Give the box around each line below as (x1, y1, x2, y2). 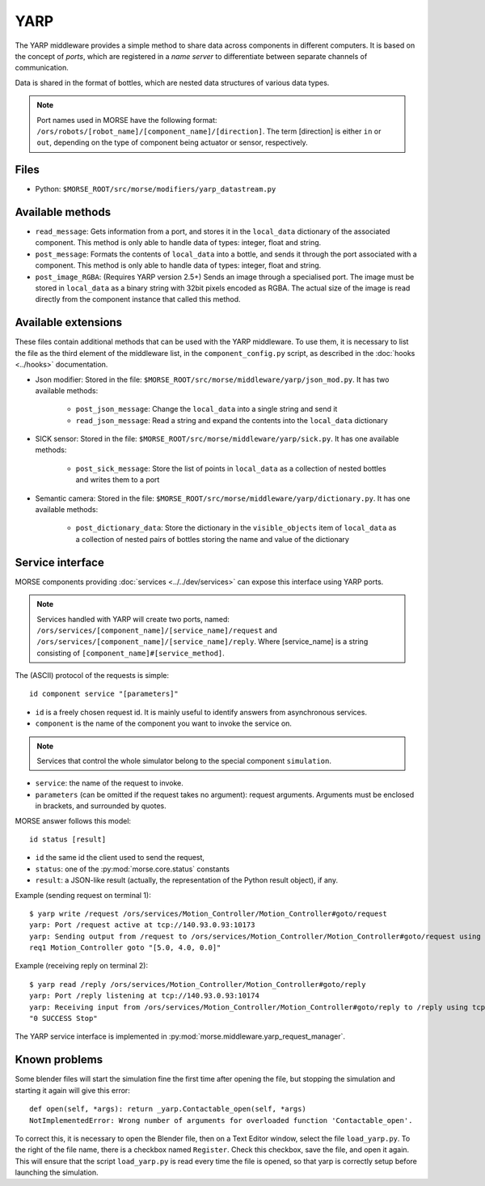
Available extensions (15, 316, 123, 329)
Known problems (15, 1053, 103, 1067)
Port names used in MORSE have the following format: (36, 115, 217, 125)
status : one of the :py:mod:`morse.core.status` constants (35, 864, 230, 874)
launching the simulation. (15, 1167, 99, 1177)
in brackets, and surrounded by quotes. (35, 801, 167, 811)
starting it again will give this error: (15, 1085, 131, 1095)
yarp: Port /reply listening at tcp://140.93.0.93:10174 (29, 991, 260, 1001)
